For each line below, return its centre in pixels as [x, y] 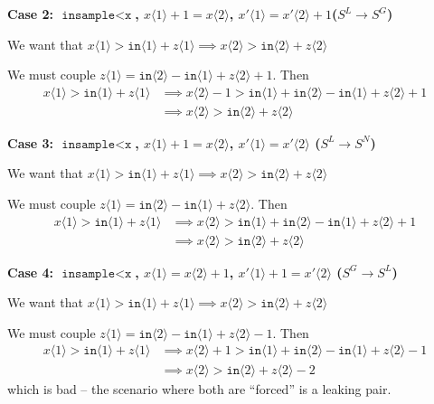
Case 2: [31, 14]
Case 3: [31, 142]
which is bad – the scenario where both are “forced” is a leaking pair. [199, 388]
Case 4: [31, 272]
